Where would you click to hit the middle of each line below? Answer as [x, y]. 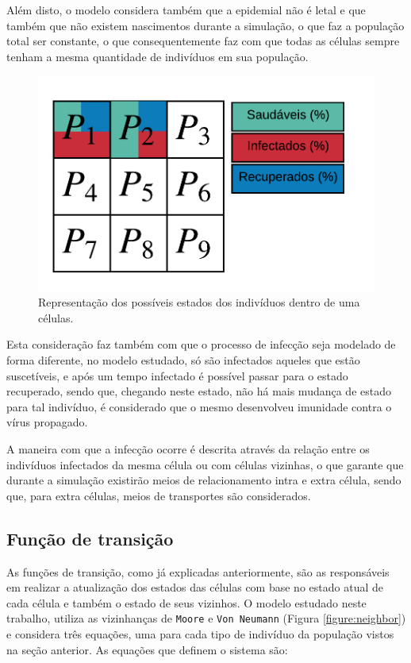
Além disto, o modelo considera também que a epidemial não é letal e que [186, 10]
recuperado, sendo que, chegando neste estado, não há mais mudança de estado [199, 391]
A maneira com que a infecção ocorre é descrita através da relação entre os [188, 448]
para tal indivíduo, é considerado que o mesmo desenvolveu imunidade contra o [199, 406]
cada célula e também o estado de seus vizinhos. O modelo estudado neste [186, 602]
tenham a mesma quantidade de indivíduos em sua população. [157, 56]
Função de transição [90, 538]
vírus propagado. [47, 422]
